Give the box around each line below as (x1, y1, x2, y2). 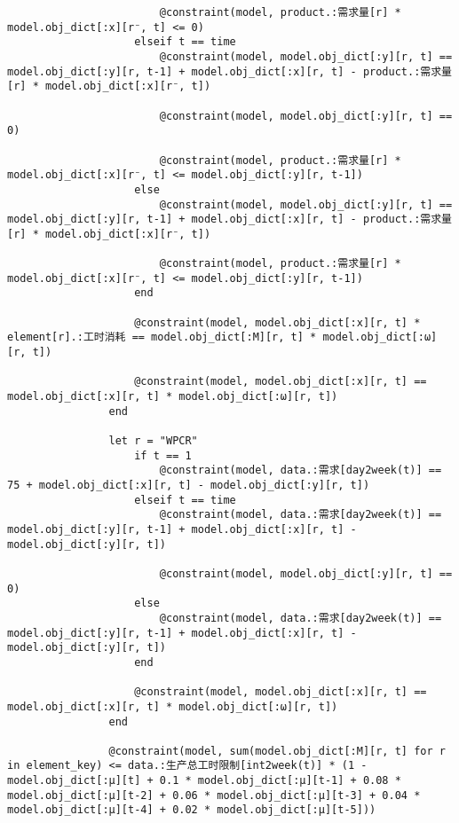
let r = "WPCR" (108, 435, 198, 448)
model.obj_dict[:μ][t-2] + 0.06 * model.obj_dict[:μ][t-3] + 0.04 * (7, 788, 421, 802)
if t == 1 (134, 449, 192, 462)
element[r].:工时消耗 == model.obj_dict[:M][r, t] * (7, 331, 317, 344)
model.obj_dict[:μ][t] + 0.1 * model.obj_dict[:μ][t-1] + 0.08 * (7, 774, 401, 788)
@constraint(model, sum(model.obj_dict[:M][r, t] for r (108, 744, 446, 757)
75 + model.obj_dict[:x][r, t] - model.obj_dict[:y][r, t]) (7, 479, 370, 491)
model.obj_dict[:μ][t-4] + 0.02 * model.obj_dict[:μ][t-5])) (7, 803, 376, 817)
